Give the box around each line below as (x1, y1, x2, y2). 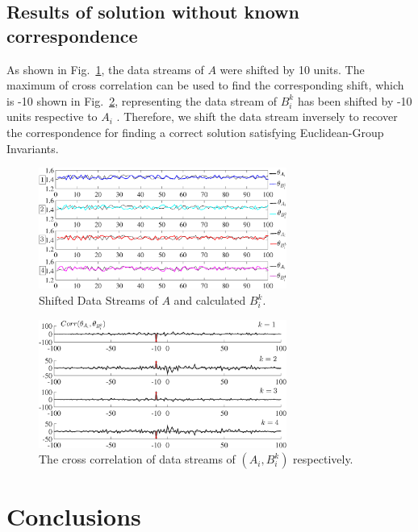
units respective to (6, 108, 98, 125)
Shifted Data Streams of (39, 292, 158, 309)
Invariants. (6, 139, 59, 156)
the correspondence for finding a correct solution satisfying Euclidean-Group (6, 123, 384, 140)
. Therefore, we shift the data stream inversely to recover (116, 108, 398, 125)
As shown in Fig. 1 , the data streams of (6, 60, 204, 77)
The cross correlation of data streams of (39, 451, 236, 468)
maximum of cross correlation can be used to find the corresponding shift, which (6, 77, 404, 94)
